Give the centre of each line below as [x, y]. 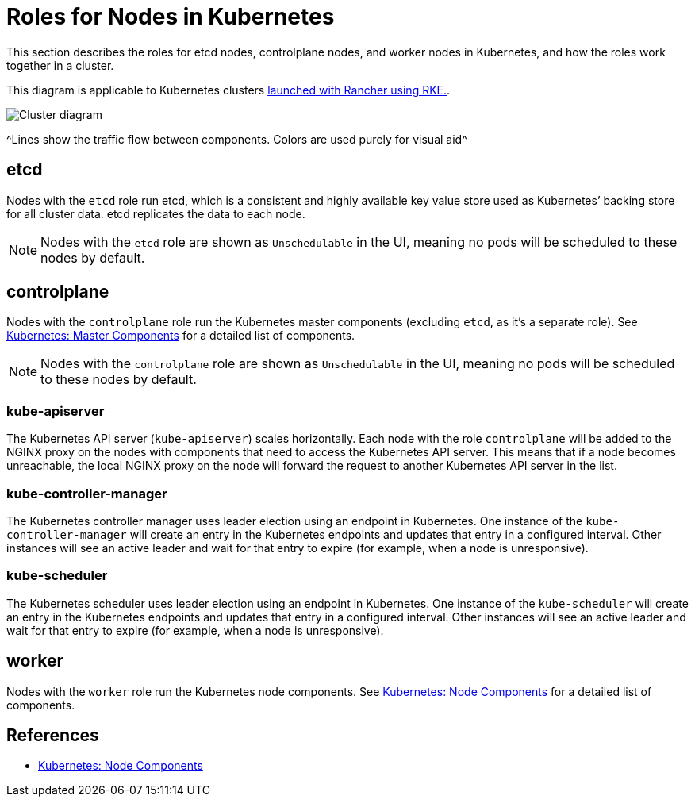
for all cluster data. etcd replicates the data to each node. [156, 213]
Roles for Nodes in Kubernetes [171, 17]
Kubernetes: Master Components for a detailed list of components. [181, 336]
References [53, 735]
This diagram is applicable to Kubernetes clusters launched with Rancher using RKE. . [228, 90]
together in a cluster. [60, 65]
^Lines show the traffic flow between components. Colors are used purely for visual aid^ [237, 139]
